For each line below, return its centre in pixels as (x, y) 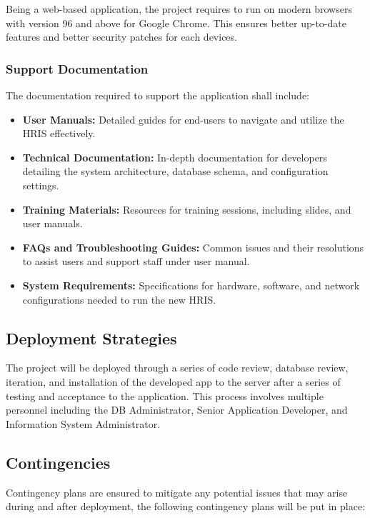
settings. (41, 185)
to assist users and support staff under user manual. (136, 261)
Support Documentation (77, 68)
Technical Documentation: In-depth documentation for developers (175, 157)
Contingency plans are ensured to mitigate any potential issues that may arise (177, 492)
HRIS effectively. (59, 133)
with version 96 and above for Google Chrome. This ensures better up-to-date (176, 23)
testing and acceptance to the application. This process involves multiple (165, 395)
